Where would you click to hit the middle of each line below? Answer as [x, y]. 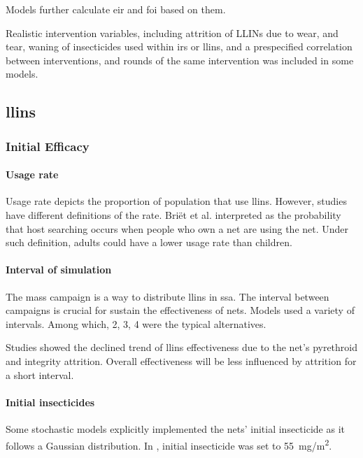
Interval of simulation [59, 270]
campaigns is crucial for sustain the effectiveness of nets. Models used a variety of [180, 310]
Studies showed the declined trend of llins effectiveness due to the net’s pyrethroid [182, 347]
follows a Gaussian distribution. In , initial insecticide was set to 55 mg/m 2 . [169, 444]
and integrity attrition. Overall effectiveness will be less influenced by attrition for [181, 360]
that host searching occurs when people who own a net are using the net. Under [177, 228]
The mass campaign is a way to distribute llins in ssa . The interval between [168, 296]
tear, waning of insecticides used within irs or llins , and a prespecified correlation [179, 46]
